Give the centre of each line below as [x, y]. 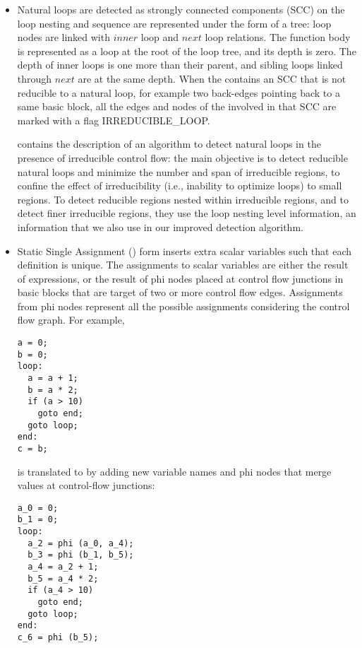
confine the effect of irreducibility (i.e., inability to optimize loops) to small [180, 185]
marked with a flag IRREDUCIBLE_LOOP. [114, 120]
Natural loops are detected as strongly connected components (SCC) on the [181, 9]
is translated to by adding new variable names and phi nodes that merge [174, 471]
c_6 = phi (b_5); [58, 638]
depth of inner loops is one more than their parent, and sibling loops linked [180, 65]
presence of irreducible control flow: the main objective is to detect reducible [182, 157]
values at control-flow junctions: [86, 485]
